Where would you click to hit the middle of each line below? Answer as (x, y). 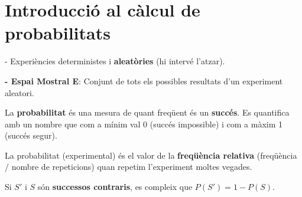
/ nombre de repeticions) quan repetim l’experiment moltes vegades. (129, 167)
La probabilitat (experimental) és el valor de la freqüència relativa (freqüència (151, 155)
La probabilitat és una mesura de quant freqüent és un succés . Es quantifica (147, 112)
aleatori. (20, 92)
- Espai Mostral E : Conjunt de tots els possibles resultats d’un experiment (144, 81)
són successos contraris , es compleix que (115, 187)
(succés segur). (31, 135)
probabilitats (58, 33)
